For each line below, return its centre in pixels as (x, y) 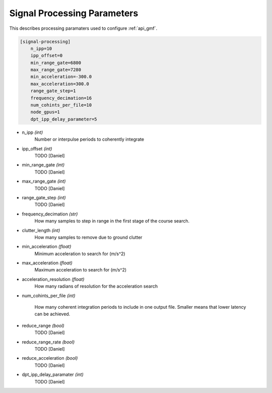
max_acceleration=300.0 (60, 84)
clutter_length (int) (41, 230)
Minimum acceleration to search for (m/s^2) (80, 254)
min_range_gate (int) (43, 165)
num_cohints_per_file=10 (61, 105)
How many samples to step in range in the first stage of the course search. (112, 221)
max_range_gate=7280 (56, 70)
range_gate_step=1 (53, 91)
